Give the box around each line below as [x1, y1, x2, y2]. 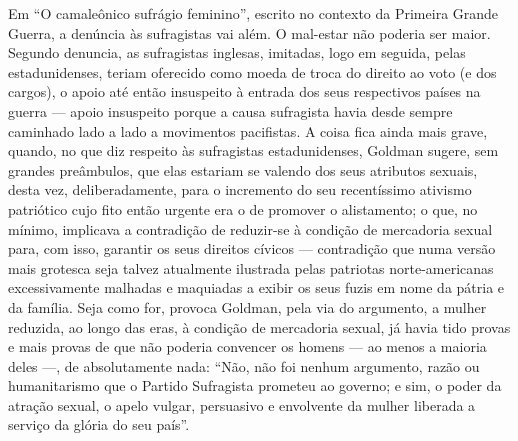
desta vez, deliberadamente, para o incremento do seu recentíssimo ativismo [8, 179, 472, 200]
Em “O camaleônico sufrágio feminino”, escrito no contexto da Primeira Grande [8, 3, 499, 23]
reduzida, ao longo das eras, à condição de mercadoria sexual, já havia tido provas [8, 316, 511, 337]
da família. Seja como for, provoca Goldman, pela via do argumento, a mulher [8, 296, 487, 317]
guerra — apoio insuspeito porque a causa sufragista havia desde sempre [8, 100, 453, 121]
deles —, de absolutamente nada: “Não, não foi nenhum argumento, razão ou [8, 355, 480, 376]
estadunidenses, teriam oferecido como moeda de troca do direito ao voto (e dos [8, 61, 497, 82]
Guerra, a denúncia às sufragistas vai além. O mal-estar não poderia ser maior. [8, 22, 491, 43]
